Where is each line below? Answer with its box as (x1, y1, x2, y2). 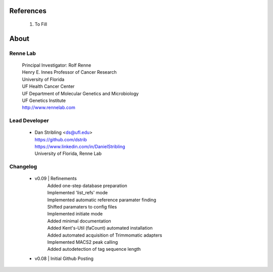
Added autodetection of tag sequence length (47, 246, 141, 252)
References (9, 7, 47, 15)
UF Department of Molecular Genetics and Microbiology (22, 90, 139, 96)
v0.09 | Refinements (34, 176, 77, 182)
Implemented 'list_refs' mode (47, 190, 108, 196)
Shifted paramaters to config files (47, 203, 117, 209)
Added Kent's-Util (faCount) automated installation (47, 225, 153, 231)
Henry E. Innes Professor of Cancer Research (22, 69, 117, 75)
